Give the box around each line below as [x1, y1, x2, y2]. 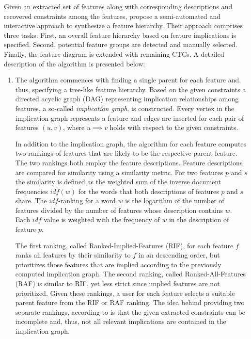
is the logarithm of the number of [125, 195, 224, 206]
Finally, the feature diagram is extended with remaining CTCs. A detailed [4, 48, 224, 59]
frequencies [15, 186, 48, 196]
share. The [15, 195, 47, 206]
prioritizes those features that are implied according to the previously [15, 259, 221, 269]
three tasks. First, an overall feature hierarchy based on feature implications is [4, 30, 236, 40]
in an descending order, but [138, 250, 220, 260]
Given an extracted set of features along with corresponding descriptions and [4, 1, 233, 11]
